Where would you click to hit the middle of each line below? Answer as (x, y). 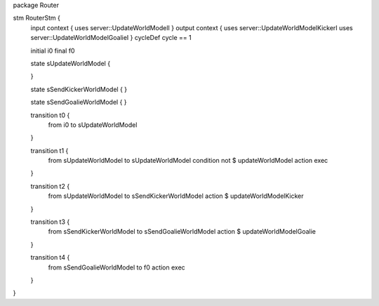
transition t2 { (50, 186)
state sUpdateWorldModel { (71, 63)
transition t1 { (49, 150)
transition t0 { (50, 115)
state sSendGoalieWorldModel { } (79, 102)
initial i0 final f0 (53, 51)
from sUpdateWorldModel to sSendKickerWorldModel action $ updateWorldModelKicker (176, 196)
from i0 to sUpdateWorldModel (93, 125)
